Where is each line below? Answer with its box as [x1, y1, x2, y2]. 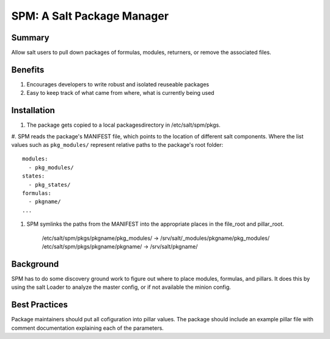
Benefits [11, 64, 45, 75]
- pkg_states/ [28, 181, 71, 188]
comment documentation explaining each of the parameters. [11, 324, 164, 332]
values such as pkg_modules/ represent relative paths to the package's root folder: [11, 141, 224, 149]
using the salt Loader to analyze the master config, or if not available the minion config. [11, 283, 232, 291]
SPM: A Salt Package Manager [11, 9, 169, 23]
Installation [11, 105, 55, 116]
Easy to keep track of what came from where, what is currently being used [26, 89, 215, 97]
